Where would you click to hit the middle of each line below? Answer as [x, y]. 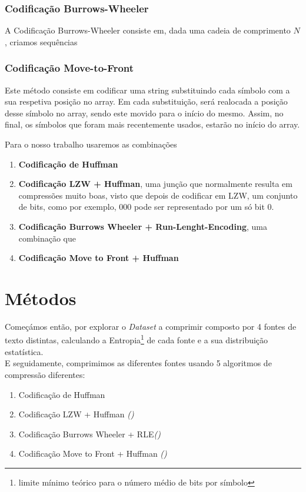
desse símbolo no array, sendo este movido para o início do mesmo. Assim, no [144, 113]
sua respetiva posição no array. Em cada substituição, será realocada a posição [146, 101]
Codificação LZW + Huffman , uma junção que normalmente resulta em [155, 184]
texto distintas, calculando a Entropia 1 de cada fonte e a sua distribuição [137, 339]
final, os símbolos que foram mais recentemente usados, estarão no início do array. [152, 124]
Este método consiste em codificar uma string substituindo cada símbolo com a [147, 90]
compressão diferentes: [45, 374]
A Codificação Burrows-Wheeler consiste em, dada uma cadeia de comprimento [148, 30]
